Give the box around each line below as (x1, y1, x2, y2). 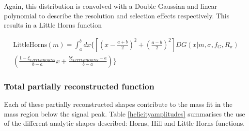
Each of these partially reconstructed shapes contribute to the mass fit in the (4, 99, 233, 109)
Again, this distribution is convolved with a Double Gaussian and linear (4, 1, 217, 11)
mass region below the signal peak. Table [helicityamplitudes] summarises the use (4, 108, 245, 118)
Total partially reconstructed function (4, 80, 155, 92)
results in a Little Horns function (4, 20, 102, 30)
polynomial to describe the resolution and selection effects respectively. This (4, 10, 230, 20)
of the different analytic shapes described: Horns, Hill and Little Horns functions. (4, 118, 245, 128)
